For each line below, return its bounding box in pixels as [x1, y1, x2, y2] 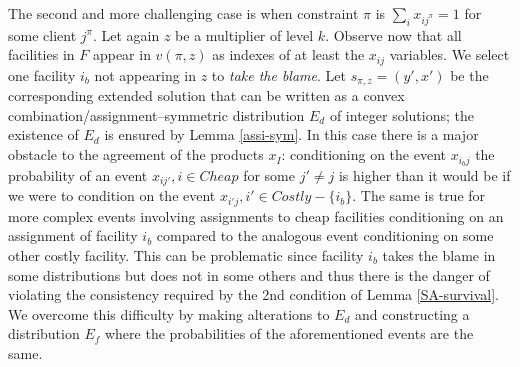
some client [8, 24, 77, 45]
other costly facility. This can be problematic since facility [8, 245, 364, 266]
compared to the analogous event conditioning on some [156, 225, 494, 246]
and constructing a [355, 303, 470, 324]
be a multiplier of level [175, 24, 314, 45]
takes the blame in [382, 245, 496, 266]
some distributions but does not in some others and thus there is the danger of [8, 264, 490, 285]
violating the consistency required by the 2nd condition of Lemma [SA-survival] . [8, 284, 499, 305]
